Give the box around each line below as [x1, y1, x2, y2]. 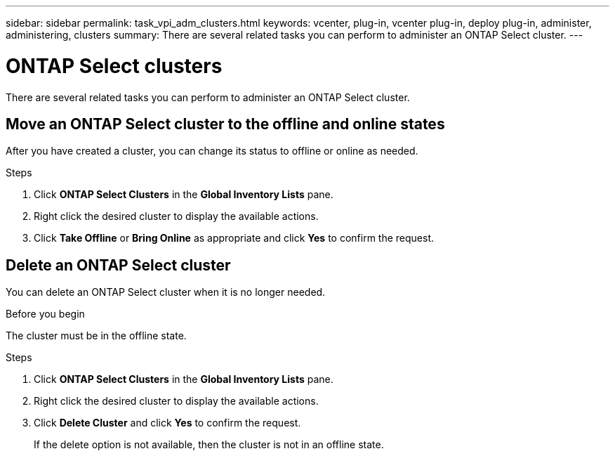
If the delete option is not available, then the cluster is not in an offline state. [34, 438, 384, 451]
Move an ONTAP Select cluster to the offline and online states [6, 115, 445, 133]
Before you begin [6, 308, 85, 320]
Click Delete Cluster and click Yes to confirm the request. [34, 417, 301, 429]
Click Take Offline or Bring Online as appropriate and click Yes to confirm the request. [34, 232, 435, 245]
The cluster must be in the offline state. [6, 330, 187, 342]
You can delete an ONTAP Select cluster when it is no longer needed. [6, 286, 326, 299]
